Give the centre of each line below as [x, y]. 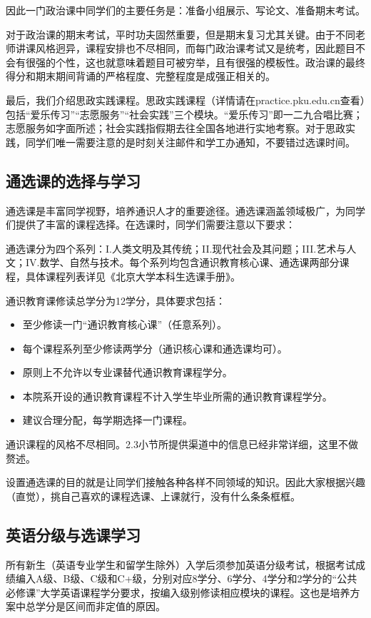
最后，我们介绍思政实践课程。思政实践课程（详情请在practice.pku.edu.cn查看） [185, 100]
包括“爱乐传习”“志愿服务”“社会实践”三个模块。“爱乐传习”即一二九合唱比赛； [184, 114]
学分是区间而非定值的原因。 [100, 606]
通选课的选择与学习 [73, 180]
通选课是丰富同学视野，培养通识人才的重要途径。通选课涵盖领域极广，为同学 [185, 210]
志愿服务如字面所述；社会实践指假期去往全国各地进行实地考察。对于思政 [176, 128]
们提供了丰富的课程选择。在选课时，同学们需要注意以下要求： [151, 224]
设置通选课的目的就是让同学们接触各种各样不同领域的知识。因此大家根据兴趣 [185, 482]
